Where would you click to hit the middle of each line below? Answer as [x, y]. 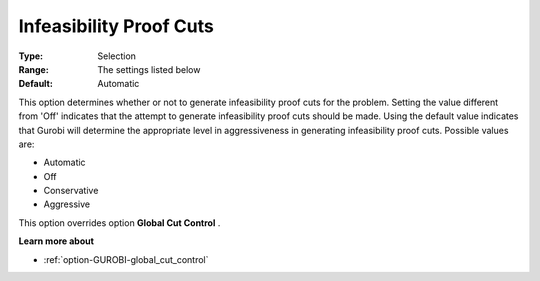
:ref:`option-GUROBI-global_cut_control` [126, 259]
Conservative [71, 191]
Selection [117, 56]
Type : [31, 56]
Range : [33, 69]
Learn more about [56, 241]
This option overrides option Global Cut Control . [119, 222]
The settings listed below [149, 69]
